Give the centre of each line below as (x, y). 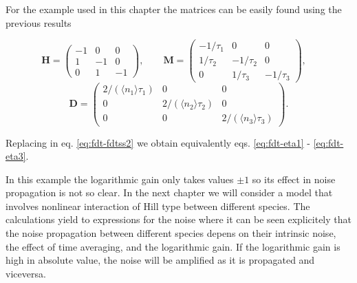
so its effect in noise (294, 179)
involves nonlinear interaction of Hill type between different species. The (158, 206)
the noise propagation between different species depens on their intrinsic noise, (171, 233)
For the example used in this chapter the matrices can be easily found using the (174, 9)
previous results (39, 22)
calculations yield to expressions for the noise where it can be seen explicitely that (178, 219)
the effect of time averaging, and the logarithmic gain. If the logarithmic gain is (173, 246)
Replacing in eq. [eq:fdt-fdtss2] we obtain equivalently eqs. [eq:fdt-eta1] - (158, 142)
